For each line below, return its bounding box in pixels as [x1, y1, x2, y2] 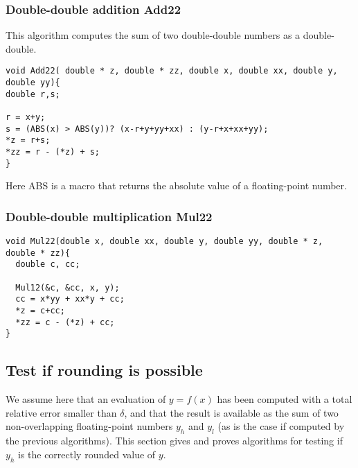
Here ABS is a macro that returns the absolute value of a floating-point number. [6, 178, 347, 193]
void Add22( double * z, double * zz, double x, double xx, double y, [6, 66, 338, 76]
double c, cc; [15, 259, 80, 270]
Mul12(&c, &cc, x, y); [15, 282, 120, 293]
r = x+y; [6, 112, 46, 123]
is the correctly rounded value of [17, 447, 156, 461]
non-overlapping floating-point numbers [6, 419, 173, 433]
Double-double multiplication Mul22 [6, 207, 213, 225]
